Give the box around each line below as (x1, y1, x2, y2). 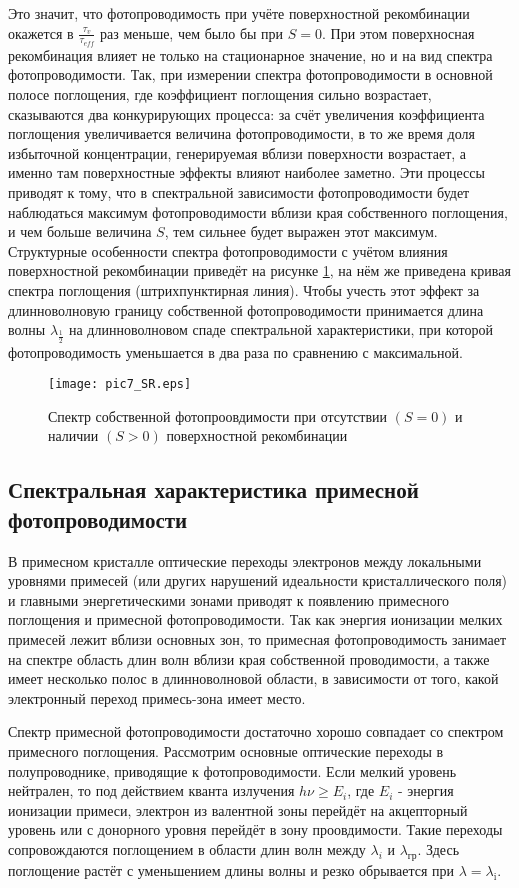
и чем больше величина (8, 221, 152, 242)
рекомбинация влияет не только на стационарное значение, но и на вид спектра (8, 44, 493, 65)
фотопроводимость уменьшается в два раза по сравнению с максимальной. (8, 341, 463, 362)
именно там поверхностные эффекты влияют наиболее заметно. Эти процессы (8, 162, 485, 183)
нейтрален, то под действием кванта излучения (8, 780, 295, 801)
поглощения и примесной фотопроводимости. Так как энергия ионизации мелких (8, 609, 503, 630)
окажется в (8, 22, 74, 43)
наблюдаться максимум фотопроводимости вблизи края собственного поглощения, (8, 201, 508, 222)
